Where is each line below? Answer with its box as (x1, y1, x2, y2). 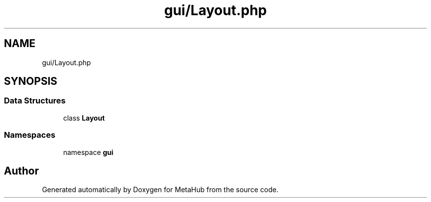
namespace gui (63, 148, 114, 156)
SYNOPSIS (4, 75, 58, 88)
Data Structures (4, 96, 66, 106)
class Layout (63, 113, 105, 122)
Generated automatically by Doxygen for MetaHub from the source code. (42, 185, 278, 194)
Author (4, 164, 39, 177)
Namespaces (4, 130, 56, 140)
